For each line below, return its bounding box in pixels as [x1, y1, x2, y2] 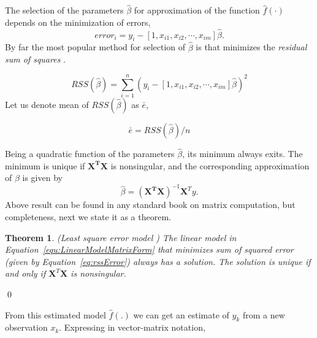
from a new [242, 308, 285, 321]
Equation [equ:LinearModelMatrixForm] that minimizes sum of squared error [5, 243, 294, 256]
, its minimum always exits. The [182, 147, 303, 160]
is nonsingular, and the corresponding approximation [110, 159, 310, 172]
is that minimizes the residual [196, 40, 307, 53]
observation [5, 321, 48, 334]
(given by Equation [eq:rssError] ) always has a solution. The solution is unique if [5, 255, 311, 267]
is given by [22, 171, 63, 184]
